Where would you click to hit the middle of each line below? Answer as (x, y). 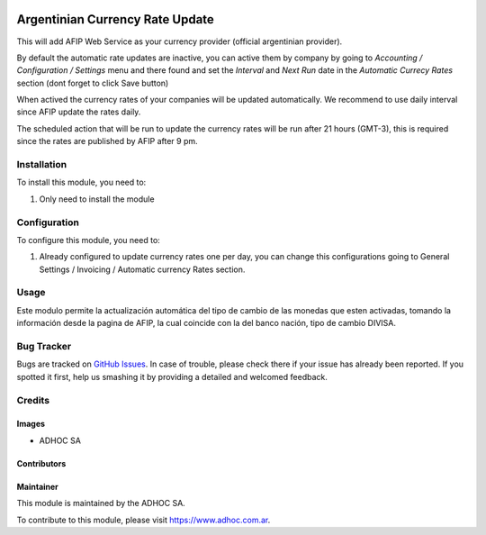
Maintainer (37, 486)
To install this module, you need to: (81, 182)
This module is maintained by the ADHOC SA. (101, 503)
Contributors (41, 463)
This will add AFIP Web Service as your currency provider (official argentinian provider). (180, 41)
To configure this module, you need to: (89, 240)
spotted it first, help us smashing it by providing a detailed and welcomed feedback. (172, 376)
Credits (33, 400)
